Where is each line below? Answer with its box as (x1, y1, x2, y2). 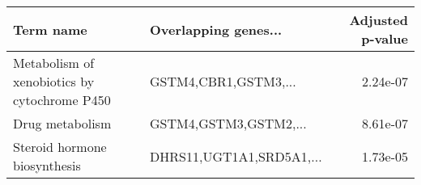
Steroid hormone (13, 137, 107, 156)
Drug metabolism (13, 114, 112, 132)
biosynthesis (13, 156, 81, 174)
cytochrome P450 (13, 90, 111, 109)
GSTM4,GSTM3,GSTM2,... (150, 114, 307, 132)
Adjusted (349, 11, 408, 29)
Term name (13, 19, 87, 39)
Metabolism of (13, 53, 95, 72)
